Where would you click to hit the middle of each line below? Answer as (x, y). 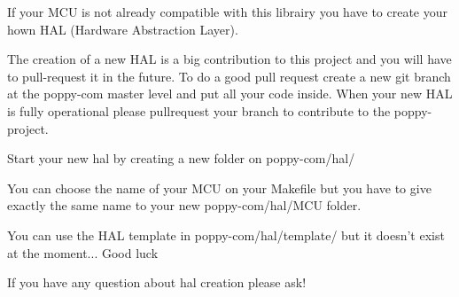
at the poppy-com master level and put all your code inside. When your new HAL (230, 94)
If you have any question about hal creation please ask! (157, 282)
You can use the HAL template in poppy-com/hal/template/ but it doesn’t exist (226, 234)
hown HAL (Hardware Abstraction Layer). (123, 29)
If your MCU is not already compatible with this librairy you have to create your (228, 12)
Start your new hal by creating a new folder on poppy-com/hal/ (181, 158)
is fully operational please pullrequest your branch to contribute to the (199, 110)
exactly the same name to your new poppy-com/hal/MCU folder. (184, 205)
